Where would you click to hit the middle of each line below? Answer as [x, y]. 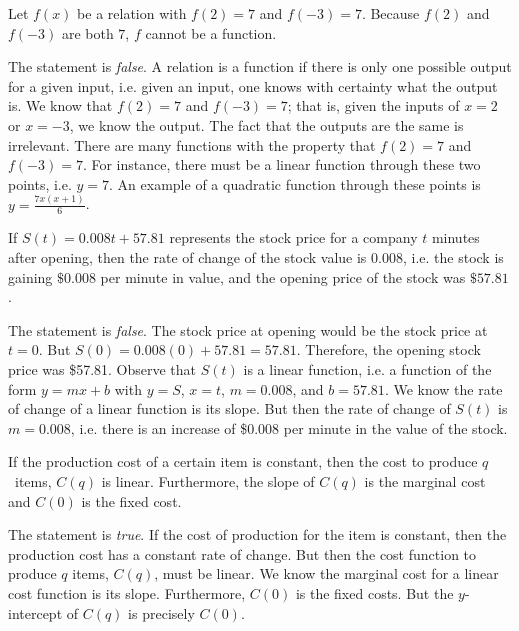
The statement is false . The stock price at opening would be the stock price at [248, 329]
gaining [30, 276]
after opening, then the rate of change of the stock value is [187, 257]
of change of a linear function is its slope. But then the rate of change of [229, 408]
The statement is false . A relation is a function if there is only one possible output [260, 66]
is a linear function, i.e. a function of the [367, 369]
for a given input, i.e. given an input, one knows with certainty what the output [253, 85]
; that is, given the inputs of [373, 105]
